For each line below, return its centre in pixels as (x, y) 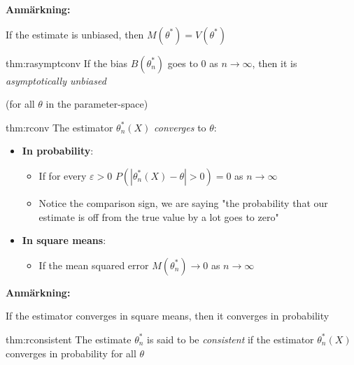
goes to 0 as (193, 63)
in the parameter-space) (97, 104)
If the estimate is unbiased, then (75, 34)
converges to (180, 127)
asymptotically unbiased (56, 80)
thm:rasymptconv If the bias (67, 63)
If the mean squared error (94, 265)
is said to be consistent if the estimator (231, 339)
